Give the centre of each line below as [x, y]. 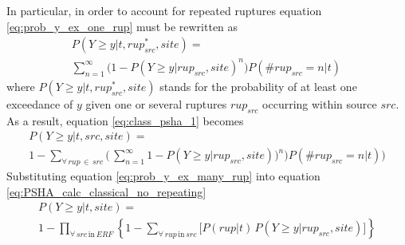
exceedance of [40, 103]
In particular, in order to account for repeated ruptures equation [164, 10]
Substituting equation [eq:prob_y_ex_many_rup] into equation [163, 176]
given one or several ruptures [156, 103]
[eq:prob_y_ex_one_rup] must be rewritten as [122, 26]
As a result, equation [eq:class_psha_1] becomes [125, 120]
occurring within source [320, 103]
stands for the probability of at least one [258, 86]
